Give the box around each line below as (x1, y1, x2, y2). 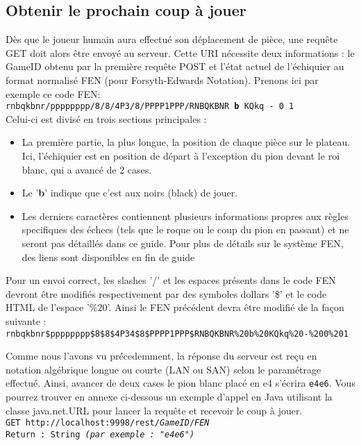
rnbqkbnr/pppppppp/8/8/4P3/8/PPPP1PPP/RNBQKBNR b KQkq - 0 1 (6, 101, 294, 112)
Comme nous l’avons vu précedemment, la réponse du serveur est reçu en (6, 349, 317, 363)
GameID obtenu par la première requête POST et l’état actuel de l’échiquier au (6, 59, 344, 74)
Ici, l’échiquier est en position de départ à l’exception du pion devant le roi (22, 149, 340, 163)
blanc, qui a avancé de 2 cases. (22, 162, 152, 176)
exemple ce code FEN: (6, 86, 101, 101)
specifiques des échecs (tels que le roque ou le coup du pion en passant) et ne (22, 222, 349, 237)
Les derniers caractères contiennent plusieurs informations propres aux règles (22, 208, 349, 223)
